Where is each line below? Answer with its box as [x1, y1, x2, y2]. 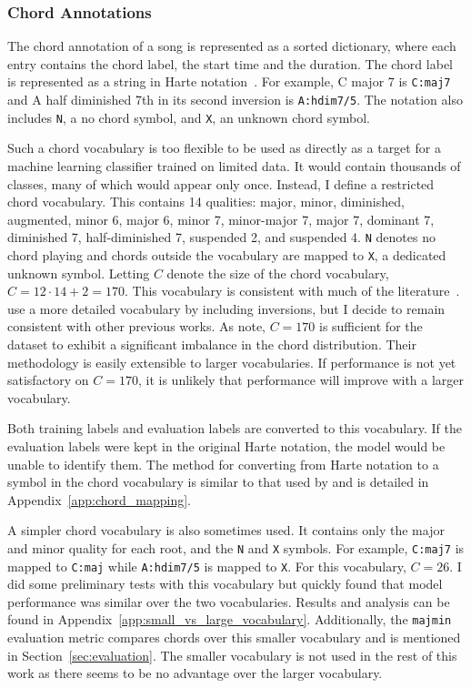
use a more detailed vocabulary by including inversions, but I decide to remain [7, 298, 446, 318]
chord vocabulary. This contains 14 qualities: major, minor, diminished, [7, 192, 405, 211]
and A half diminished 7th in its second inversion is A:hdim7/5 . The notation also [7, 90, 463, 109]
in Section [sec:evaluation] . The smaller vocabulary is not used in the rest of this [7, 645, 457, 664]
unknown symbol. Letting [7, 263, 150, 282]
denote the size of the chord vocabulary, [166, 263, 389, 282]
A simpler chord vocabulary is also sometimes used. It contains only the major [7, 521, 445, 540]
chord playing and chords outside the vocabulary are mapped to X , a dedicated [7, 246, 446, 264]
